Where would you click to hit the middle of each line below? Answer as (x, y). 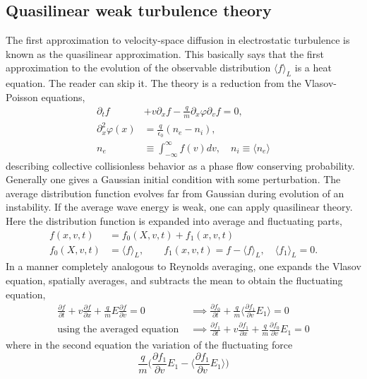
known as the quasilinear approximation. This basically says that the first (165, 53)
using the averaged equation (118, 330)
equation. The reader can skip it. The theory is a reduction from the (154, 83)
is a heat (313, 68)
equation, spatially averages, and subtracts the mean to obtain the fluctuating (174, 280)
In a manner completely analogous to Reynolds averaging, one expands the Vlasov (183, 266)
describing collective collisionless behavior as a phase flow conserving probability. (180, 165)
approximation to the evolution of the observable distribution (138, 68)
